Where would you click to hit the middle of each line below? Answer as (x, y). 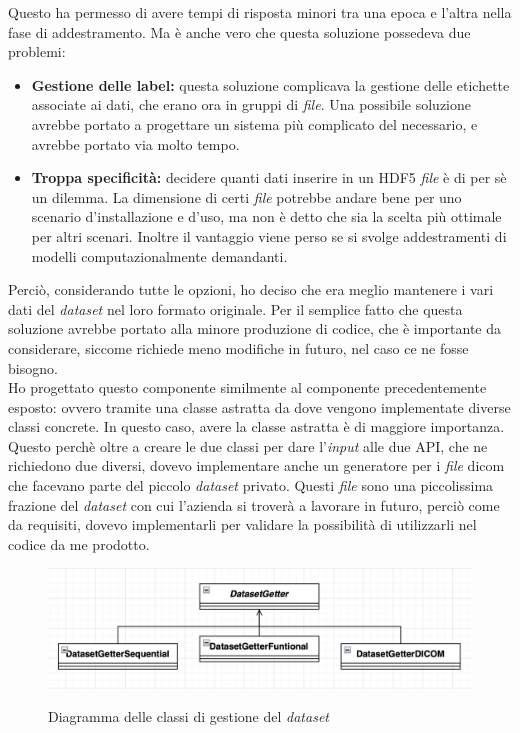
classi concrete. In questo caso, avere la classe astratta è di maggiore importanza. (256, 426)
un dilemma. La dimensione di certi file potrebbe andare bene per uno (246, 196)
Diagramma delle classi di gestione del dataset (188, 716)
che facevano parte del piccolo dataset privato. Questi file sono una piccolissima (251, 485)
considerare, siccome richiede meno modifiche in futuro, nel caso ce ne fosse (238, 347)
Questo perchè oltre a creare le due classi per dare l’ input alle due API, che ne (248, 445)
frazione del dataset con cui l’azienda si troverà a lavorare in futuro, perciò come (254, 504)
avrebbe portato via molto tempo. (135, 143)
